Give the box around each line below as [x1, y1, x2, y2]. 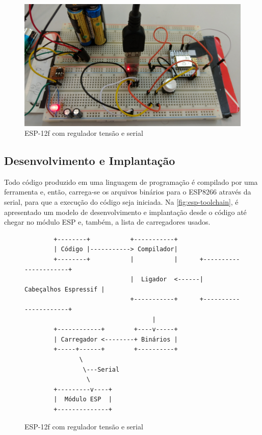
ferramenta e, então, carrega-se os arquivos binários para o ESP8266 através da [4, 186, 251, 197]
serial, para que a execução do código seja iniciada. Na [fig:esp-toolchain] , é [4, 197, 239, 207]
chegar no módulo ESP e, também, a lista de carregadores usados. [4, 216, 211, 227]
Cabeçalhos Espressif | [24, 285, 105, 293]
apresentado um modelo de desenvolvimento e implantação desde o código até [4, 206, 247, 217]
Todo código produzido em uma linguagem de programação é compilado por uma [4, 176, 258, 187]
